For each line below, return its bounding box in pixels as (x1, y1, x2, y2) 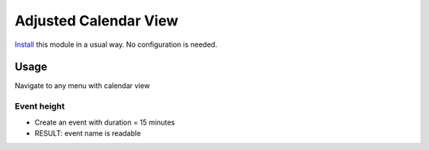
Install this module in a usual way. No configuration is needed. (14, 40, 218, 49)
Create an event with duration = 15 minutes (34, 117, 176, 127)
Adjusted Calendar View (14, 12, 179, 29)
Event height (14, 101, 65, 112)
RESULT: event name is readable (34, 128, 141, 138)
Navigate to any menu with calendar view (14, 81, 150, 90)
